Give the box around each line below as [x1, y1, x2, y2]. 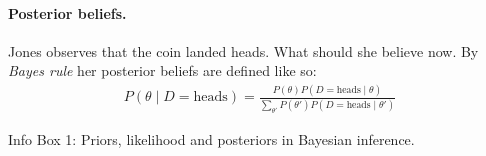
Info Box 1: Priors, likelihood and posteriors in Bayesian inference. [8, 128, 415, 149]
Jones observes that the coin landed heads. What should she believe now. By [8, 40, 479, 61]
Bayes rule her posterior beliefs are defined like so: [8, 60, 317, 81]
